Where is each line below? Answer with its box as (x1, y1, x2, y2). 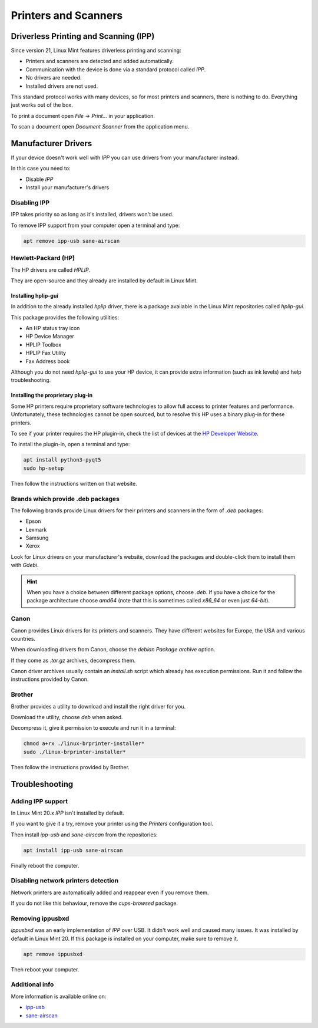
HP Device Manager (25, 333, 75, 340)
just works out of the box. (11, 101, 73, 108)
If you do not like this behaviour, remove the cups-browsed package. (11, 899, 178, 907)
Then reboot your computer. (11, 966, 79, 973)
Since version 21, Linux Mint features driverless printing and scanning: (11, 47, 182, 54)
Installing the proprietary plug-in (11, 392, 93, 399)
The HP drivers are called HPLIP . (11, 266, 91, 274)
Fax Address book (25, 357, 70, 365)
